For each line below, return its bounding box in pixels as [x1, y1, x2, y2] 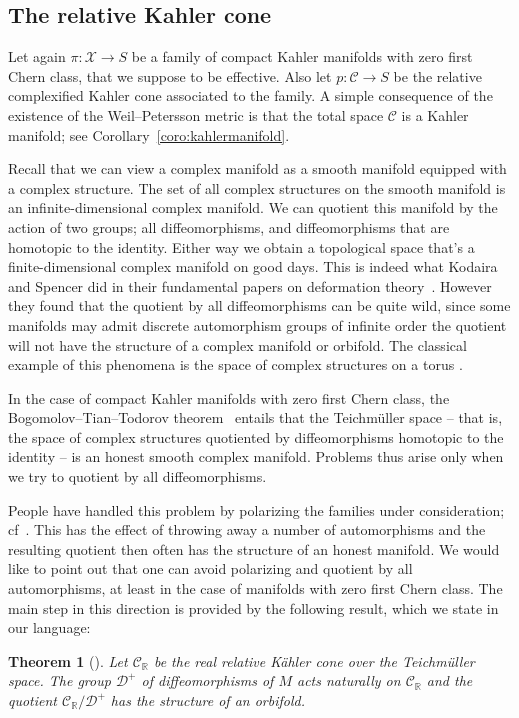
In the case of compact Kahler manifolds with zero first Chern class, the [8, 387, 450, 408]
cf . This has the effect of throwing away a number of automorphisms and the [8, 519, 486, 540]
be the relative [393, 65, 482, 86]
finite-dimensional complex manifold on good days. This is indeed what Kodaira [8, 256, 498, 277]
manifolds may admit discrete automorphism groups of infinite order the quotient [8, 314, 507, 335]
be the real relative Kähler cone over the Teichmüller [153, 650, 475, 671]
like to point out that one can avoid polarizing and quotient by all [8, 558, 413, 579]
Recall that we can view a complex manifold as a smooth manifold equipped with [8, 158, 507, 179]
